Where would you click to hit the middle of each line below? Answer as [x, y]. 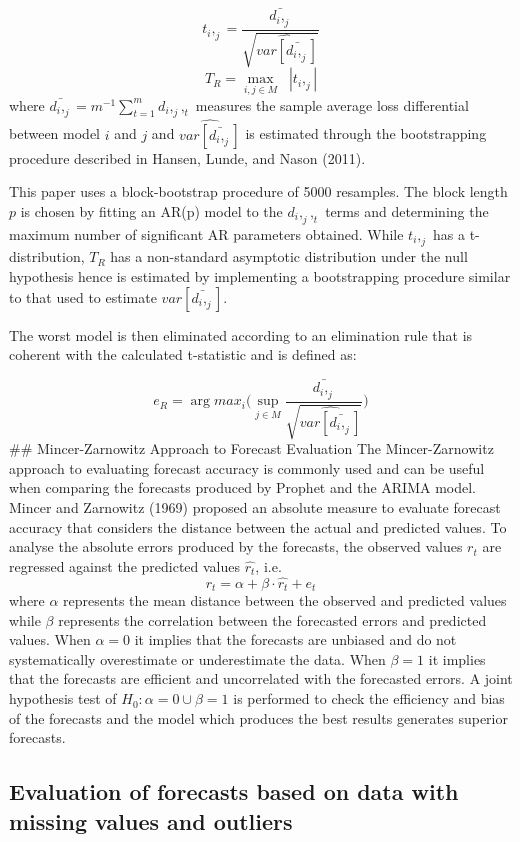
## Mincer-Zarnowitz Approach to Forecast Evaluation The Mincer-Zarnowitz [251, 448]
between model [54, 133]
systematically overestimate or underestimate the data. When [197, 658]
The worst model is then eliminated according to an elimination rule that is [241, 334]
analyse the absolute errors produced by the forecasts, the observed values [236, 546]
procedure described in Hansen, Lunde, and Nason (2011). [187, 157]
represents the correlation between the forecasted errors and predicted [272, 619]
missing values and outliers [151, 820]
